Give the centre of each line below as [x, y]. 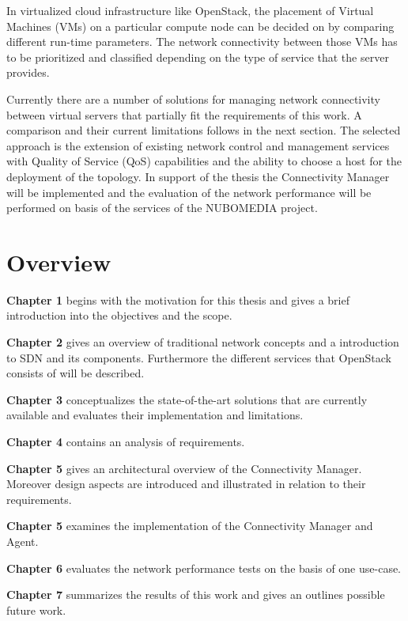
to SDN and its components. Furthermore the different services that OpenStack [199, 357]
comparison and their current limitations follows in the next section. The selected [204, 130]
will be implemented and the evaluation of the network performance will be [189, 192]
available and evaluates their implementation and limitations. [155, 415]
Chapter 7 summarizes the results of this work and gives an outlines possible [196, 594]
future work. [36, 610]
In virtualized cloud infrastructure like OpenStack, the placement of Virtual [190, 10]
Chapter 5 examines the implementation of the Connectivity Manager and [190, 526]
